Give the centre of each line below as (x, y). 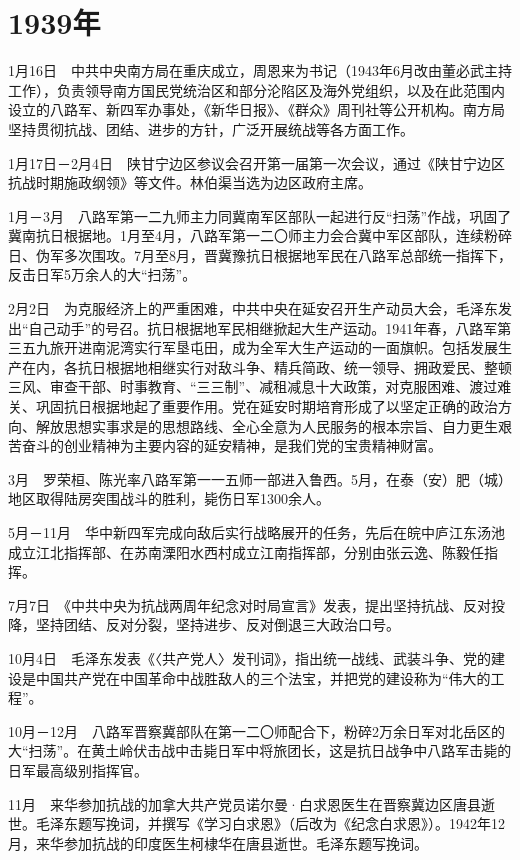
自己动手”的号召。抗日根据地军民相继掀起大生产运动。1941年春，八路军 (263, 327)
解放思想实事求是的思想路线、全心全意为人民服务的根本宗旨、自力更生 (266, 425)
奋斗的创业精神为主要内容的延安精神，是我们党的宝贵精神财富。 (231, 445)
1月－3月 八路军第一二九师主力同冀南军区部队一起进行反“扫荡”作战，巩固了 (260, 215)
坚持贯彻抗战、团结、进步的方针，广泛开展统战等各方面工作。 (211, 128)
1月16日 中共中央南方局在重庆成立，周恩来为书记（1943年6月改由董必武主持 (260, 70)
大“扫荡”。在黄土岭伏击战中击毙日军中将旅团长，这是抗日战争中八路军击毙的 (260, 750)
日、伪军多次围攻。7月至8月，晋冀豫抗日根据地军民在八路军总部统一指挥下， (260, 254)
